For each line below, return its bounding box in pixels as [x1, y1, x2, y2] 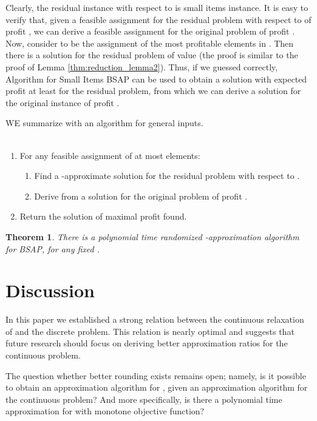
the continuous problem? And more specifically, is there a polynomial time [5, 392, 282, 405]
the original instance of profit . [5, 96, 120, 109]
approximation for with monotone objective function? [5, 405, 205, 417]
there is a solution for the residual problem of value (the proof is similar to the [5, 49, 298, 61]
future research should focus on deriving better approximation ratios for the [5, 337, 288, 349]
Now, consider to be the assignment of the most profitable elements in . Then [5, 36, 294, 49]
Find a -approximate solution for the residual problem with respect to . [34, 169, 300, 182]
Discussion [5, 278, 95, 303]
